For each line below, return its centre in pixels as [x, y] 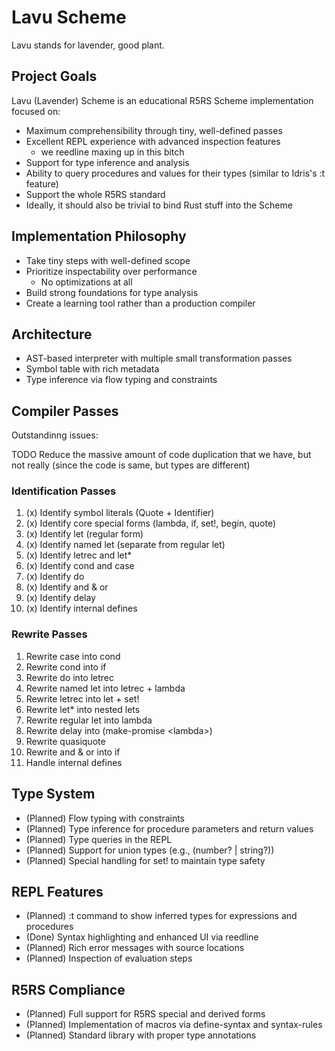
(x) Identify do [55, 577]
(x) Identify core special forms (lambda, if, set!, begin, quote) [151, 523]
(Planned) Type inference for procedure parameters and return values [169, 828]
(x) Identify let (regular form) [84, 534]
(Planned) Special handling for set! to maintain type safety [145, 860]
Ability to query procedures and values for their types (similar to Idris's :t [175, 173]
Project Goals [54, 76]
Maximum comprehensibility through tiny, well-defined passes [154, 130]
